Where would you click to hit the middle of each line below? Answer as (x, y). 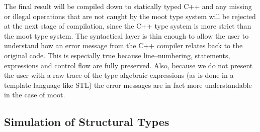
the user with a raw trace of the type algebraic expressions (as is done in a (119, 75)
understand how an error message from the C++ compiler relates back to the (123, 45)
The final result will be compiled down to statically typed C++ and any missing (128, 6)
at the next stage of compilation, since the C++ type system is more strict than (128, 26)
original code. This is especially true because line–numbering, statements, (117, 55)
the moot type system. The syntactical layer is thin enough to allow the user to (126, 35)
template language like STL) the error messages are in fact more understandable (128, 85)
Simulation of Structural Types (87, 122)
